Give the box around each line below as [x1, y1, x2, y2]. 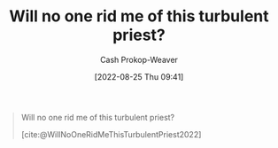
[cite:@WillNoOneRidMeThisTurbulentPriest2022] [20, 129, 202, 139]
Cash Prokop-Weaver [99, 54, 179, 65]
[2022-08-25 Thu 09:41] [94, 71, 184, 82]
